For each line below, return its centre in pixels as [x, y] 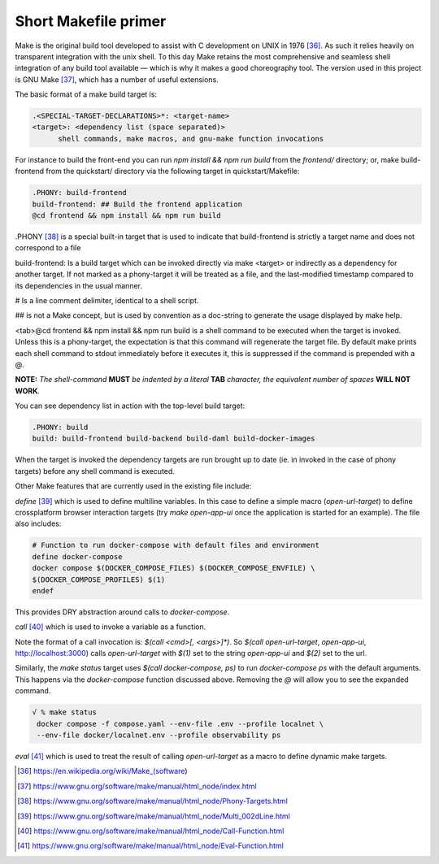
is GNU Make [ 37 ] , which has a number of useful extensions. [117, 79]
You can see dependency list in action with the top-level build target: [130, 406]
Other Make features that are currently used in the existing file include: [133, 486]
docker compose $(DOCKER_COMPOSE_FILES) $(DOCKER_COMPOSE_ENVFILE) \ [174, 568]
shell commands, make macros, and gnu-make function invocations [191, 139]
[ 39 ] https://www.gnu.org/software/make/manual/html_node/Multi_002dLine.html [154, 816]
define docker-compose [77, 556]
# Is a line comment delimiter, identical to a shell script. [107, 300]
